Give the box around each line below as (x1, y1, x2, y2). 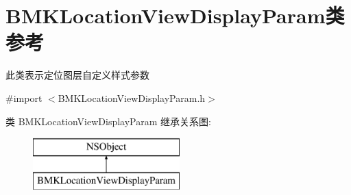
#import (5, 90, 43, 105)
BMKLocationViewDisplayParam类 (5, 1, 345, 29)
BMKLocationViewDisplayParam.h (58, 90, 206, 105)
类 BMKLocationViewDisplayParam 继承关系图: (5, 114, 211, 128)
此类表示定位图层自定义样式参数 (5, 68, 149, 82)
